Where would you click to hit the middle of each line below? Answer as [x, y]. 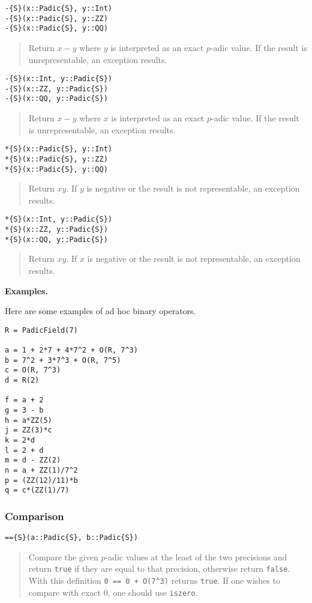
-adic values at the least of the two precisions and [196, 556]
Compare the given [63, 556]
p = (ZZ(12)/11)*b [41, 480]
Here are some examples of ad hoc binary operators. [100, 311]
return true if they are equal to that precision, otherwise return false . [159, 568]
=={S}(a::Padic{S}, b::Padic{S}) [71, 538]
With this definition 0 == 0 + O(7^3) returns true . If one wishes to [154, 580]
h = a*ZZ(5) [28, 420]
